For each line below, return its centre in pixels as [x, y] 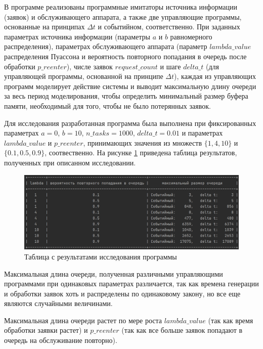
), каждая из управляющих [215, 76]
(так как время [231, 320]
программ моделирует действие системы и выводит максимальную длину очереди [130, 86]
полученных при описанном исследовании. [70, 162]
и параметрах [202, 133]
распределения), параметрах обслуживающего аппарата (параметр [106, 46]
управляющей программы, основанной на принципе [84, 76]
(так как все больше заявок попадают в [182, 330]
